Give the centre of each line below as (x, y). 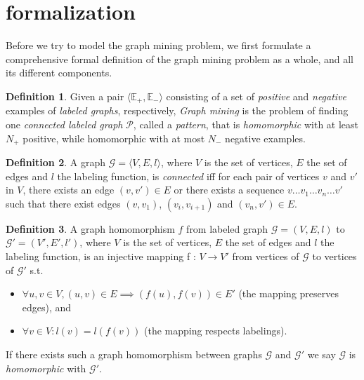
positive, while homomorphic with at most (114, 138)
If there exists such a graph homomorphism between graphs (134, 354)
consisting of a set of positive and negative (256, 96)
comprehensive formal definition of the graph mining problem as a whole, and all (180, 59)
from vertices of (266, 256)
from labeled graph (227, 228)
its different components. (59, 73)
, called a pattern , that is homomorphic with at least (246, 124)
